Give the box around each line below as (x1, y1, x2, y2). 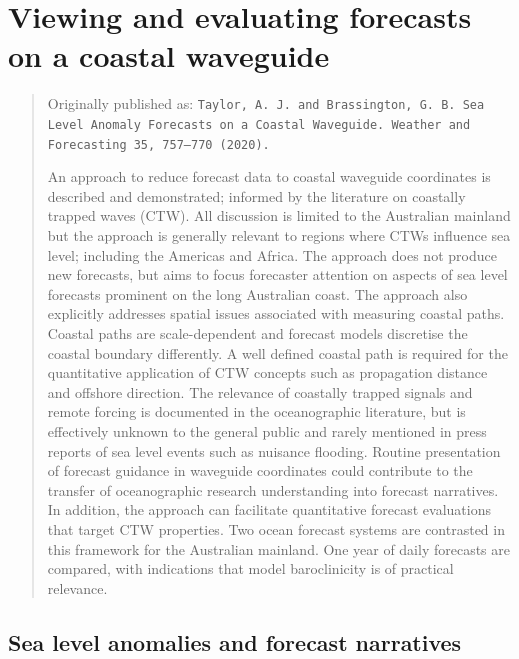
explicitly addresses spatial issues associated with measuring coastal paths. (47, 303, 505, 324)
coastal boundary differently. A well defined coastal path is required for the (47, 342, 508, 363)
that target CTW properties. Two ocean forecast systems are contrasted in (47, 518, 505, 539)
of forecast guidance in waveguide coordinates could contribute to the (47, 460, 473, 481)
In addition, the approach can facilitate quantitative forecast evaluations (47, 499, 492, 520)
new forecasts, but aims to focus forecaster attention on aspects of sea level (47, 264, 508, 285)
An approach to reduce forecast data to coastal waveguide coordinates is (47, 166, 491, 187)
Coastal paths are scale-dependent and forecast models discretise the (47, 323, 468, 344)
